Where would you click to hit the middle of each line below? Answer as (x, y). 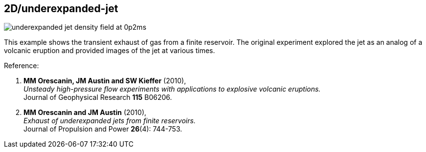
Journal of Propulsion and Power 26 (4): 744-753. (103, 129)
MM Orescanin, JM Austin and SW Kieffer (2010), (105, 81)
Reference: (22, 66)
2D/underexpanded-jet (61, 9)
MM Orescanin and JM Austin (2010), (85, 113)
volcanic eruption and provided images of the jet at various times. (110, 51)
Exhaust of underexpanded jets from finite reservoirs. (110, 121)
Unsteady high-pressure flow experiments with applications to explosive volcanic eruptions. (172, 89)
